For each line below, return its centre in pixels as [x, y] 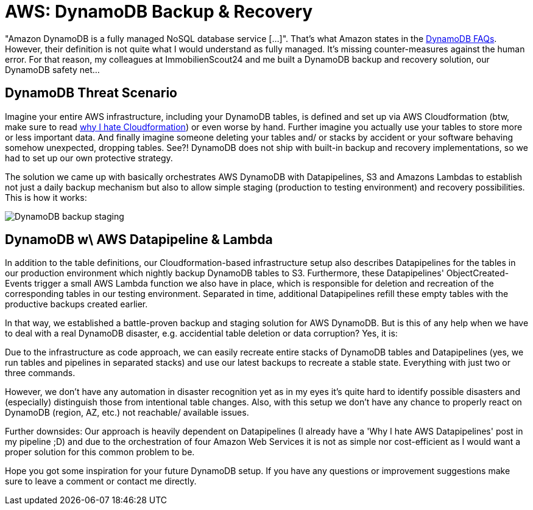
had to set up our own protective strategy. [89, 158]
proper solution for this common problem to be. [100, 452]
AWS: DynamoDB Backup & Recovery [159, 12]
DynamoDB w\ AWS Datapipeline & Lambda [139, 240]
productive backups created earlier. [76, 304]
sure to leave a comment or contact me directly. [101, 481]
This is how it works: [46, 197]
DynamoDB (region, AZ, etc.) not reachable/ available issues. [127, 413]
